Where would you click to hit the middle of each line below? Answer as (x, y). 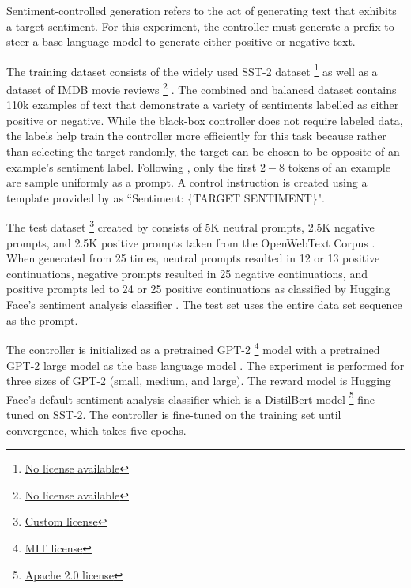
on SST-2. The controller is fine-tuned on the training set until (189, 414)
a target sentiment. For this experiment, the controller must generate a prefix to (200, 26)
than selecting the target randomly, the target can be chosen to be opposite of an (203, 151)
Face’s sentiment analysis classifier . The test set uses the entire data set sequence (204, 305)
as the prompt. (42, 320)
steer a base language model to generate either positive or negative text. (181, 41)
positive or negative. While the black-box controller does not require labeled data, (205, 120)
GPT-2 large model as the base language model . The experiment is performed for (205, 365)
